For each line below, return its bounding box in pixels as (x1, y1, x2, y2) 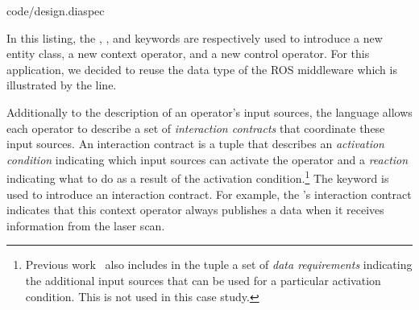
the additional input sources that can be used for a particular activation (25, 271, 381, 288)
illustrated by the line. (6, 76, 117, 93)
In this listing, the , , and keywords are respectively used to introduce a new (6, 29, 383, 46)
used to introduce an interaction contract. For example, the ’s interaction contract (6, 185, 412, 202)
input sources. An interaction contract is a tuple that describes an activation (6, 135, 384, 152)
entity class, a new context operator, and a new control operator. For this (6, 45, 370, 62)
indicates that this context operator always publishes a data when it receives (6, 201, 384, 218)
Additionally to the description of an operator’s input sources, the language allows (6, 103, 413, 120)
